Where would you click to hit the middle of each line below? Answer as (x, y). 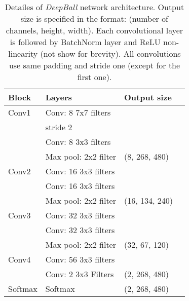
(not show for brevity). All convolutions (110, 53)
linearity (23, 53)
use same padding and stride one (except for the (94, 65)
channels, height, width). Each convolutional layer (94, 30)
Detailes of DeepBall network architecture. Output (94, 7)
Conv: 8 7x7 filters (78, 112)
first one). (94, 77)
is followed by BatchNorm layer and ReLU (85, 42)
